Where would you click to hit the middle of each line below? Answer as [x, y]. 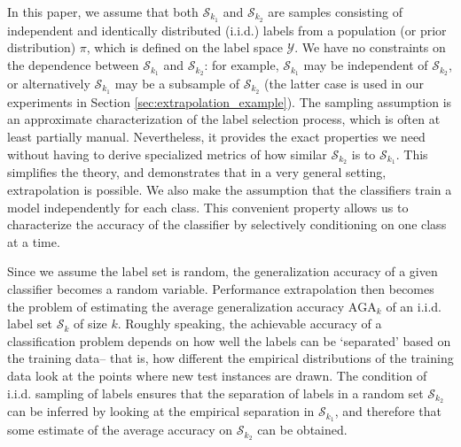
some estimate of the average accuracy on [120, 430]
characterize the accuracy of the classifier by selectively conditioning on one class [227, 224]
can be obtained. [302, 430]
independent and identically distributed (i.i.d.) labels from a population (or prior [227, 30]
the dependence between [73, 65]
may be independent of [366, 65]
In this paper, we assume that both [103, 12]
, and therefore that [388, 411]
